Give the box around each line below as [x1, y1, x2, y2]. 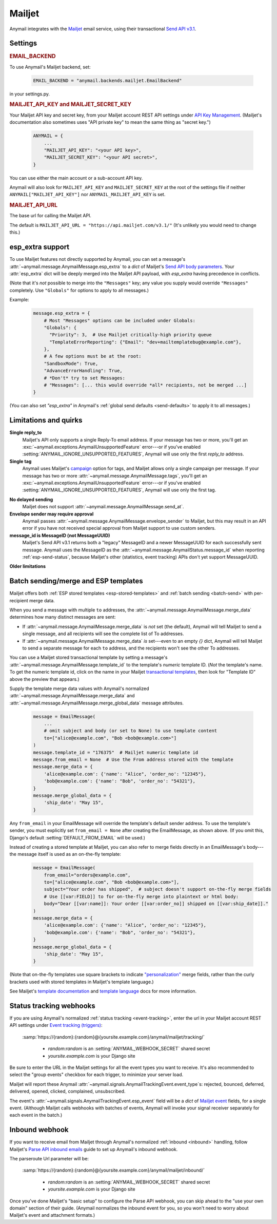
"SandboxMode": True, [44, 360, 98, 367]
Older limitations [9, 563, 46, 569]
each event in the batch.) [9, 1112, 63, 1118]
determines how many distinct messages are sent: [9, 614, 116, 620]
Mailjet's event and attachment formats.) [9, 1212, 95, 1218]
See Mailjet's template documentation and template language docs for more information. [9, 988, 197, 994]
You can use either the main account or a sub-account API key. [9, 175, 143, 181]
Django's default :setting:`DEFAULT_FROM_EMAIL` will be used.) [9, 834, 146, 840]
